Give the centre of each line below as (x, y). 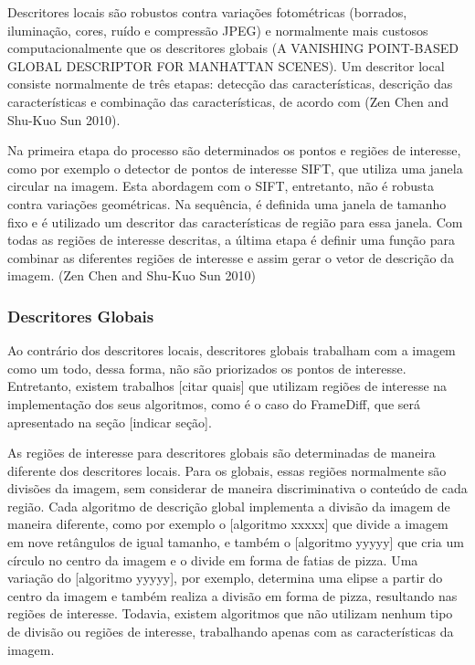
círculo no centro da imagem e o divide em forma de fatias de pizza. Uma (213, 559)
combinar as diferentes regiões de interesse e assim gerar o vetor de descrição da (231, 257)
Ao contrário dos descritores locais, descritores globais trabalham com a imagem (232, 350)
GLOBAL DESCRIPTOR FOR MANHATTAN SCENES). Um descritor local (226, 65)
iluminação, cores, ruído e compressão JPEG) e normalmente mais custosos (218, 30)
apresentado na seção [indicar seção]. (110, 422)
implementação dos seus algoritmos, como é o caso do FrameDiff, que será (214, 403)
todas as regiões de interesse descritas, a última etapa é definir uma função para (231, 240)
